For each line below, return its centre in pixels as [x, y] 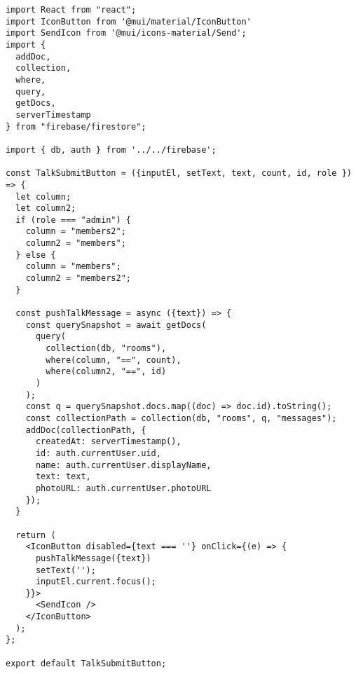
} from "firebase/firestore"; [76, 126]
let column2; [46, 208]
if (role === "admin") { [73, 220]
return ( [36, 535]
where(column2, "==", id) [106, 372]
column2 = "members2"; [78, 278]
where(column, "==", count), [114, 360]
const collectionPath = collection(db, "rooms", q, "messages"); [181, 418]
